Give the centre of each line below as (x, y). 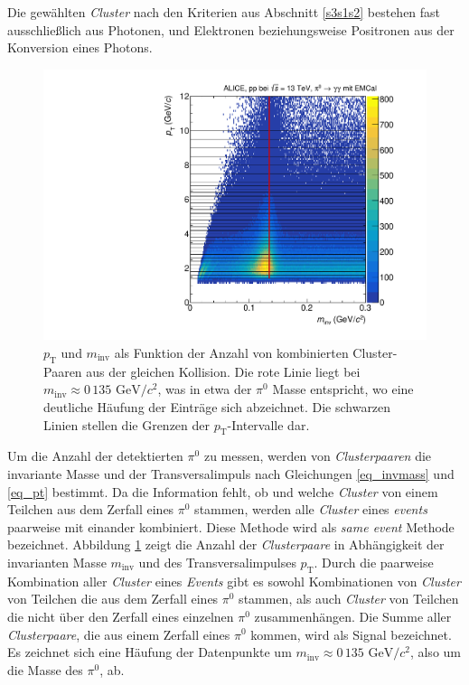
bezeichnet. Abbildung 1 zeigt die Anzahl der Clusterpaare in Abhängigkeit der (226, 544)
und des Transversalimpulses (217, 562)
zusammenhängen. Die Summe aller (353, 616)
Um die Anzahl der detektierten (95, 456)
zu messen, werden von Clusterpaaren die (318, 456)
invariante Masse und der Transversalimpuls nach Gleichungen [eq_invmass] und (231, 474)
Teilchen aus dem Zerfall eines (91, 509)
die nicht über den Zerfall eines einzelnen (121, 616)
